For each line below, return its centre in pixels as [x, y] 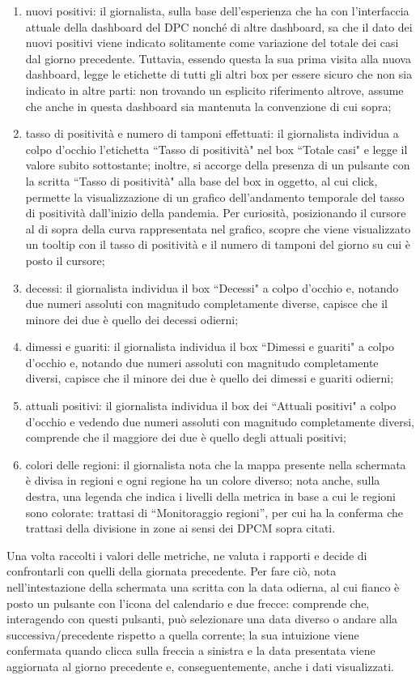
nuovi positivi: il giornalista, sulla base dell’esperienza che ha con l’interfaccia [217, 11]
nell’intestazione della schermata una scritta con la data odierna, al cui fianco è [203, 587]
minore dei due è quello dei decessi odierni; [132, 319]
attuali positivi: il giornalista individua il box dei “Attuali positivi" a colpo [211, 406]
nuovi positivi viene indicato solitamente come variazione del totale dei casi [212, 43]
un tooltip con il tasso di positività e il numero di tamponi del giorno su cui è [218, 244]
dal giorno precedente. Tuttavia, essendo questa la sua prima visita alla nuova [218, 58]
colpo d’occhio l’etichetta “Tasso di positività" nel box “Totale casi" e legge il [216, 149]
